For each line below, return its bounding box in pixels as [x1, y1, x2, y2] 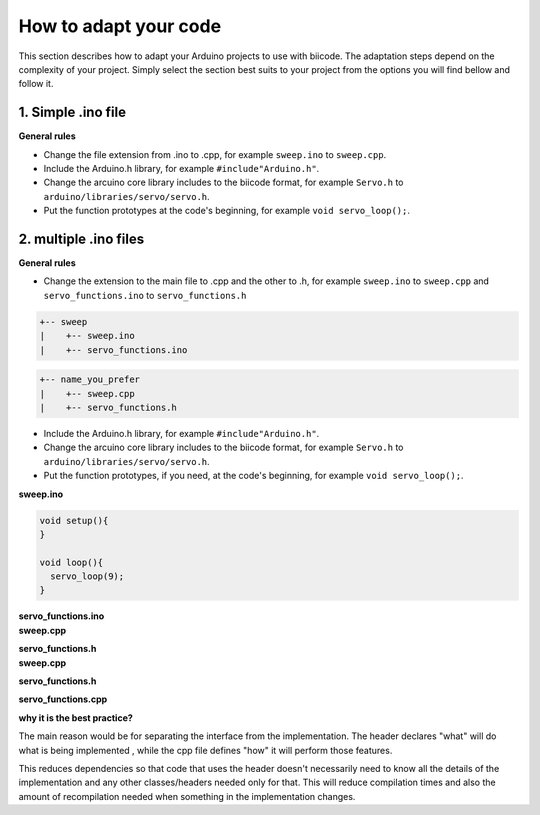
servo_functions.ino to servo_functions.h [43, 289, 247, 301]
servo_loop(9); [50, 571, 125, 582]
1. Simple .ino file [18, 104, 127, 121]
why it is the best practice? [18, 711, 134, 724]
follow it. [18, 78, 54, 90]
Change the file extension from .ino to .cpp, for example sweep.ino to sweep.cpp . [43, 148, 387, 160]
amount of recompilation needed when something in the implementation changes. [18, 790, 356, 802]
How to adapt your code [18, 15, 222, 37]
